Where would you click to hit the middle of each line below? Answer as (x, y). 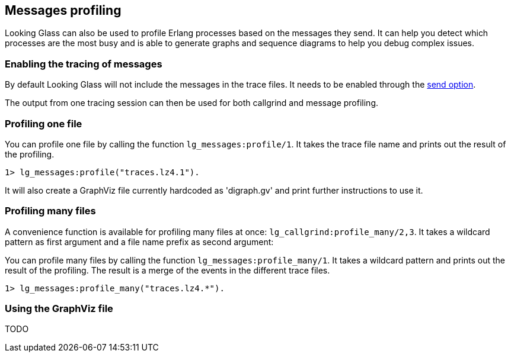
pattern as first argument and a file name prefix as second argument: (139, 242)
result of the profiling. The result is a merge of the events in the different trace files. (167, 270)
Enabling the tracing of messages (84, 64)
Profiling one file (44, 123)
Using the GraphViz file (59, 309)
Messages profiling (63, 10)
